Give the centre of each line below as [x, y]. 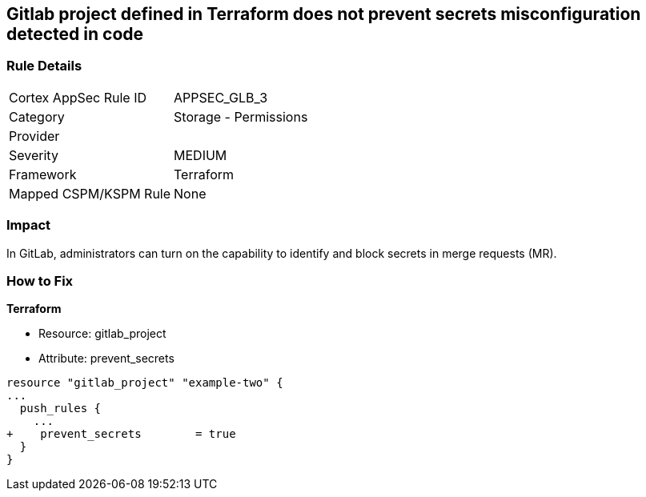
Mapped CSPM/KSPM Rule [90, 193]
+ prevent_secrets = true [121, 434]
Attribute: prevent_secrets [106, 359]
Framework [43, 174]
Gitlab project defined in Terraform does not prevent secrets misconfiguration [324, 14]
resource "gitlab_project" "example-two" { [145, 383]
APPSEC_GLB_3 [221, 97]
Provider [34, 136]
